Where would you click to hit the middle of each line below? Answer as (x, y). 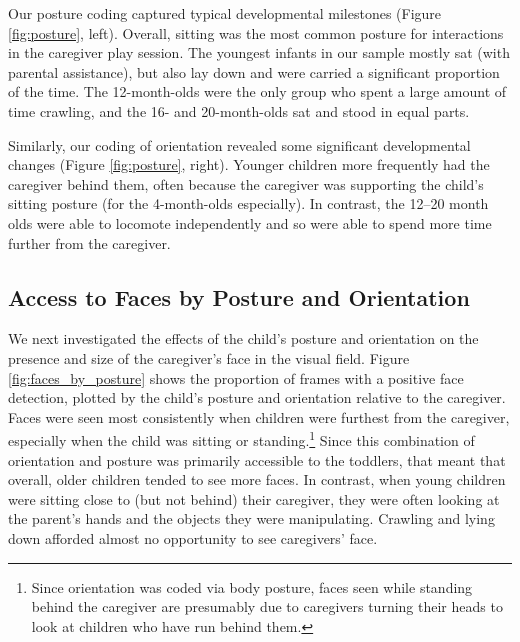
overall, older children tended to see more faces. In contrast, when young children (257, 479)
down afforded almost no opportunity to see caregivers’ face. (193, 537)
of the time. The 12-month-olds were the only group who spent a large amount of (257, 91)
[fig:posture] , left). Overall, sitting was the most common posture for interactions (256, 32)
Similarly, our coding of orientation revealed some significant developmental (239, 144)
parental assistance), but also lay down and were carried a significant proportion (254, 71)
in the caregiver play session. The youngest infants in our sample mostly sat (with (259, 52)
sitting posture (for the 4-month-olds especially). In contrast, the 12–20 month (248, 203)
